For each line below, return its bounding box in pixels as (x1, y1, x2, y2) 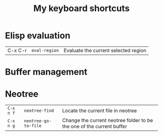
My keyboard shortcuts (33, 3, 130, 14)
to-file (24, 123, 42, 129)
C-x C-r (7, 47, 27, 54)
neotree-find (24, 108, 54, 114)
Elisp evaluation (5, 30, 70, 41)
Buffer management (5, 66, 87, 77)
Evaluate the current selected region (64, 47, 147, 54)
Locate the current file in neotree (62, 107, 137, 114)
